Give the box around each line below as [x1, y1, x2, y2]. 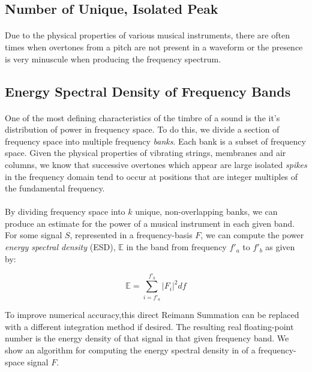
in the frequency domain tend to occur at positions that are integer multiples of [5, 170, 298, 182]
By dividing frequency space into [5, 205, 125, 218]
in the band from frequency [126, 241, 227, 253]
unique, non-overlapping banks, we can [135, 205, 278, 218]
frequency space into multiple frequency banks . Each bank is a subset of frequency [5, 134, 306, 147]
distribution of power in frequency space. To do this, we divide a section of [5, 123, 280, 136]
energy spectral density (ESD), [5, 241, 116, 253]
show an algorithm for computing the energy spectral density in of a [5, 343, 256, 356]
